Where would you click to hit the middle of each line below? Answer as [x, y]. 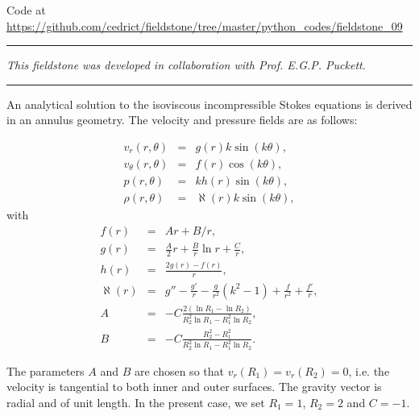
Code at [26, 10]
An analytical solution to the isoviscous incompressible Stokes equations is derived [209, 104]
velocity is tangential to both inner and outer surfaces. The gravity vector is [194, 387]
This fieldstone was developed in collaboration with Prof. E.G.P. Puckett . [186, 65]
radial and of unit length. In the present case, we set [136, 403]
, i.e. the [369, 370]
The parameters [46, 370]
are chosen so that [179, 370]
